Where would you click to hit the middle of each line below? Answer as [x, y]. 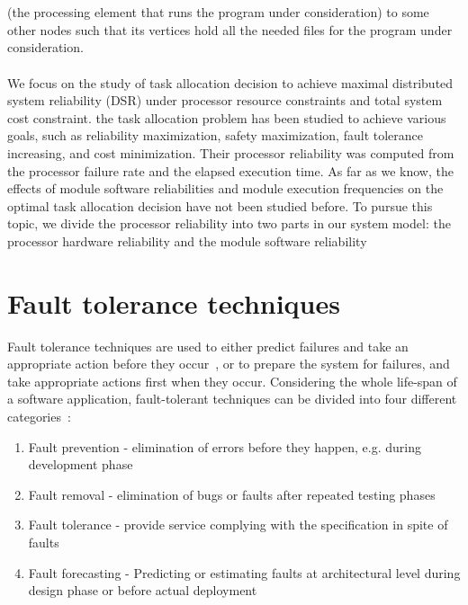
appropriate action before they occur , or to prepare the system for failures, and [229, 364]
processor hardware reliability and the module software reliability [187, 240]
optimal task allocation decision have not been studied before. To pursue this [220, 205]
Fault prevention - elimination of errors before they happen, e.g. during [225, 446]
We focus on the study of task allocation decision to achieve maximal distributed [230, 82]
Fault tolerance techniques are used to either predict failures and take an [208, 346]
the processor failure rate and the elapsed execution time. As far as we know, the [230, 170]
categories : [39, 416]
